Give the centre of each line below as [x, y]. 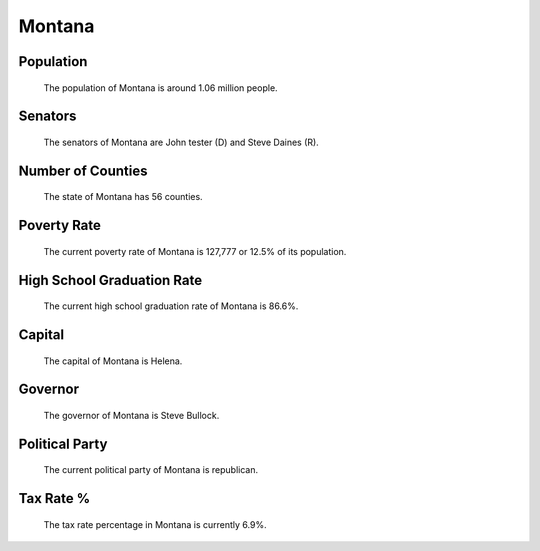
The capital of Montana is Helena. [113, 361]
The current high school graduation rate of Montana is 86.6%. [171, 306]
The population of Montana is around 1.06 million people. [161, 87]
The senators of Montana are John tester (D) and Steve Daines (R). [181, 142]
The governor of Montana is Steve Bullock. [131, 415]
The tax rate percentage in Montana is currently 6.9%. [155, 524]
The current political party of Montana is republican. [151, 470]
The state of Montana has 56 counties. [123, 197]
